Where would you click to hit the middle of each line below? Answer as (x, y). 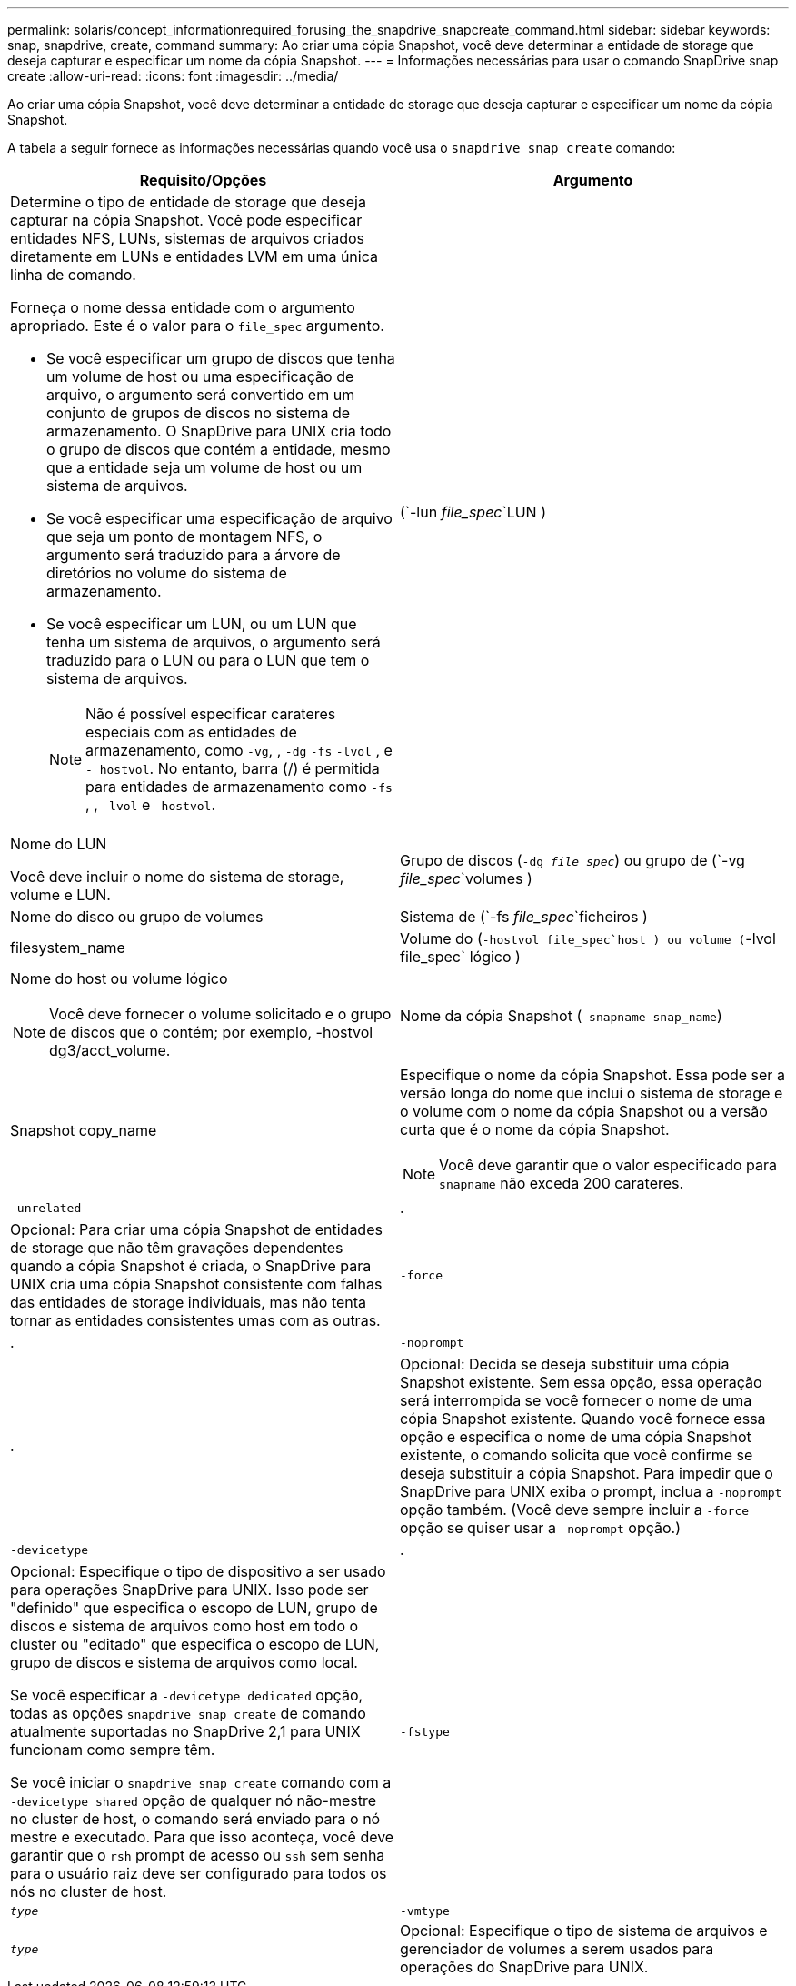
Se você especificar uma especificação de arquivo (219, 518)
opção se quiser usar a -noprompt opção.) (541, 1528)
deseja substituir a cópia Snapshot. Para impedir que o (587, 1473)
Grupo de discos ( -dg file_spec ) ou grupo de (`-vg (572, 860)
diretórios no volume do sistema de (167, 573)
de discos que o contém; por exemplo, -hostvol (211, 1032)
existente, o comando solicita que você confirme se (577, 1455)
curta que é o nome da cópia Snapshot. (535, 1129)
